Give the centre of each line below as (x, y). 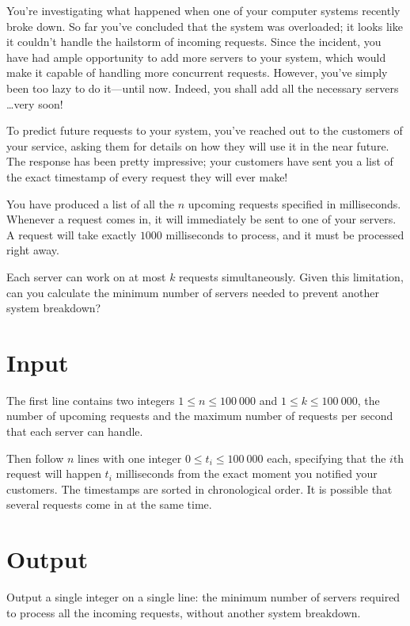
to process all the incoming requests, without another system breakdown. (184, 612)
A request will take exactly (72, 234)
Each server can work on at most (86, 276)
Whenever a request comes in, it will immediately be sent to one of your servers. (201, 219)
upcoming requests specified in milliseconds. (294, 203)
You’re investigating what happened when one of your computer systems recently (203, 10)
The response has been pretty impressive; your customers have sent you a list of (200, 161)
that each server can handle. (75, 431)
